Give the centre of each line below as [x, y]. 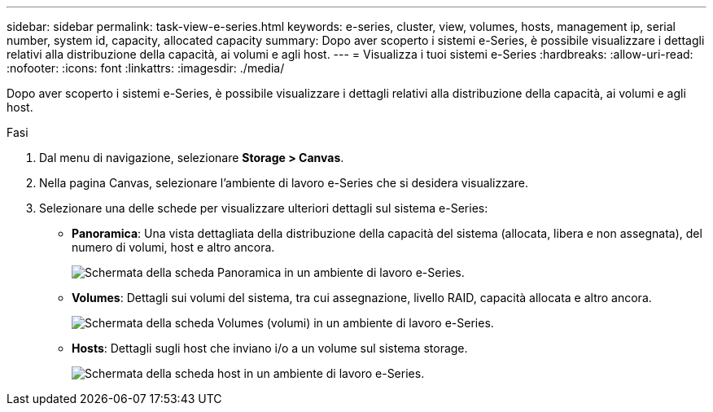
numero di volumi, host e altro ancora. [173, 247]
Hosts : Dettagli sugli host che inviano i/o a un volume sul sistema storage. [270, 348]
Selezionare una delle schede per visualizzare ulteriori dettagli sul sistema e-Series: [264, 208]
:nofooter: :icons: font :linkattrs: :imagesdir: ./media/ [146, 68]
